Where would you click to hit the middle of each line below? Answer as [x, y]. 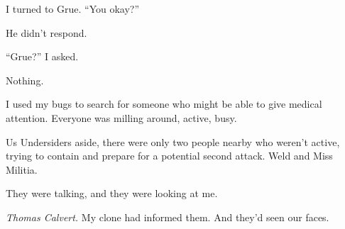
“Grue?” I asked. [42, 56]
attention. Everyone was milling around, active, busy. [121, 117]
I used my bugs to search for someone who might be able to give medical [164, 104]
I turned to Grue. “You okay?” [73, 9]
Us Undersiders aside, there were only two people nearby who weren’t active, [173, 141]
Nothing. [25, 80]
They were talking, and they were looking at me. [112, 193]
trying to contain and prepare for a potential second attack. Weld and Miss [169, 156]
